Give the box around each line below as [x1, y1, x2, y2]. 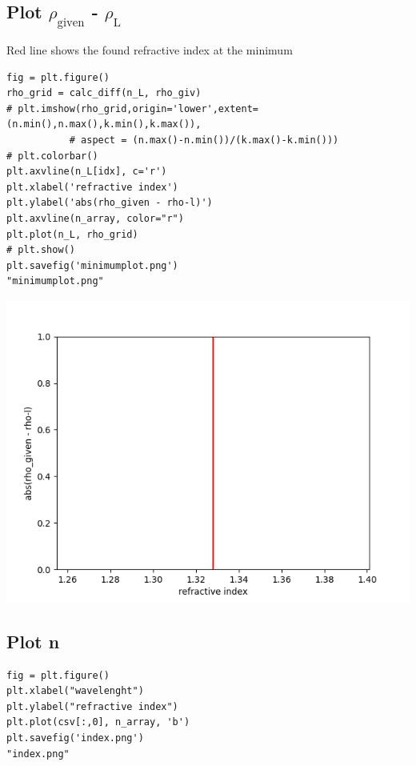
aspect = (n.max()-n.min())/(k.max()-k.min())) [81, 134, 339, 146]
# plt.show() [6, 244, 75, 256]
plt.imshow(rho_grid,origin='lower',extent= [18, 102, 258, 114]
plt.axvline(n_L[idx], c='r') [6, 166, 167, 178]
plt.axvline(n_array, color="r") [6, 212, 184, 224]
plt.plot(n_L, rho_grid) [6, 228, 138, 240]
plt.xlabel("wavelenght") [6, 685, 144, 697]
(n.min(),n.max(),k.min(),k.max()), [6, 118, 202, 130]
